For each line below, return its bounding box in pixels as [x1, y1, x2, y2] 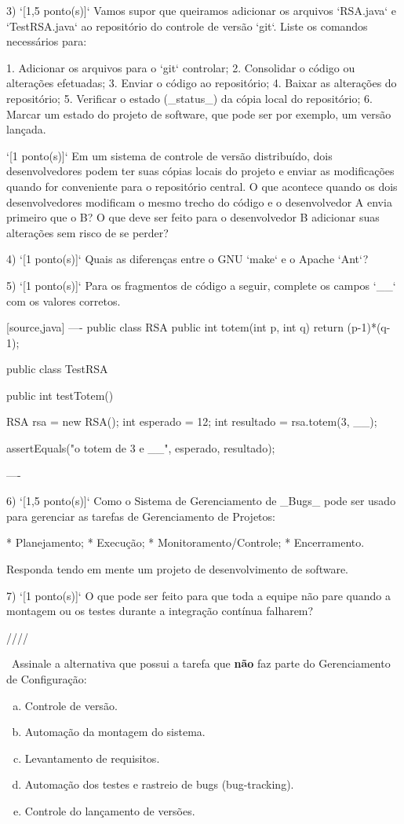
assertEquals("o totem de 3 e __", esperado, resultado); [6, 440, 275, 456]
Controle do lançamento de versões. [24, 802, 195, 819]
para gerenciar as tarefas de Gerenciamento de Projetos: [6, 507, 275, 524]
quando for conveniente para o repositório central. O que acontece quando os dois [6, 178, 398, 194]
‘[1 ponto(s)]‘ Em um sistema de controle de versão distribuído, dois [6, 147, 333, 163]
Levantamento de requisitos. [24, 749, 160, 766]
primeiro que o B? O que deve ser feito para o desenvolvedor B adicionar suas [6, 209, 380, 225]
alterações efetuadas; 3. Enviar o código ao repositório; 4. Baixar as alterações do [6, 75, 397, 91]
